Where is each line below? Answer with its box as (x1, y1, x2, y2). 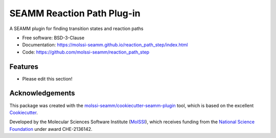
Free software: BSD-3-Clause (22, 35, 84, 41)
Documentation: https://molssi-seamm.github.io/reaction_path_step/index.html (22, 42, 188, 48)
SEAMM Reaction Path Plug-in (9, 8, 141, 19)
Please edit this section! (22, 75, 73, 81)
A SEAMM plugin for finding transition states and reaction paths (9, 25, 144, 32)
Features (9, 62, 38, 71)
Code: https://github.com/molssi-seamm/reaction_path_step (22, 49, 150, 55)
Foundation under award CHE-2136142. (9, 126, 93, 132)
